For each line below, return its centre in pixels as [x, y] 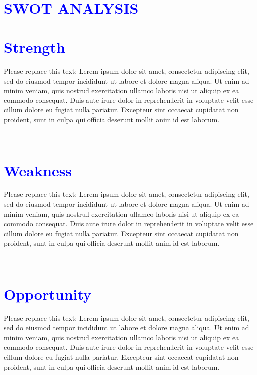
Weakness [38, 170]
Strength [35, 47]
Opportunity [48, 294]
